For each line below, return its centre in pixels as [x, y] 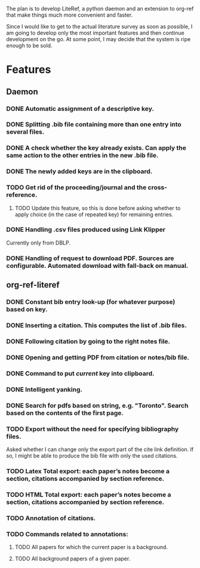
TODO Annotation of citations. [51, 518]
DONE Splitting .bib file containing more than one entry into [94, 125]
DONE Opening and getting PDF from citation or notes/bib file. [98, 357]
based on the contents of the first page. [65, 413]
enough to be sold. [29, 45]
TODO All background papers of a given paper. [73, 558]
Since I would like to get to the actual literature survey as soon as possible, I [99, 27]
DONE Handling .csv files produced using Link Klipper [86, 230]
